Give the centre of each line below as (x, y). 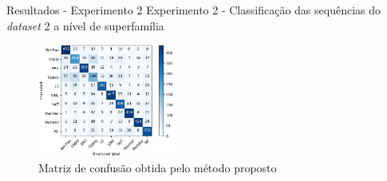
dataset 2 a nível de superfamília (85, 25)
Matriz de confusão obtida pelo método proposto (158, 168)
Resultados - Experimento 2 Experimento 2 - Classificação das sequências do (193, 10)
